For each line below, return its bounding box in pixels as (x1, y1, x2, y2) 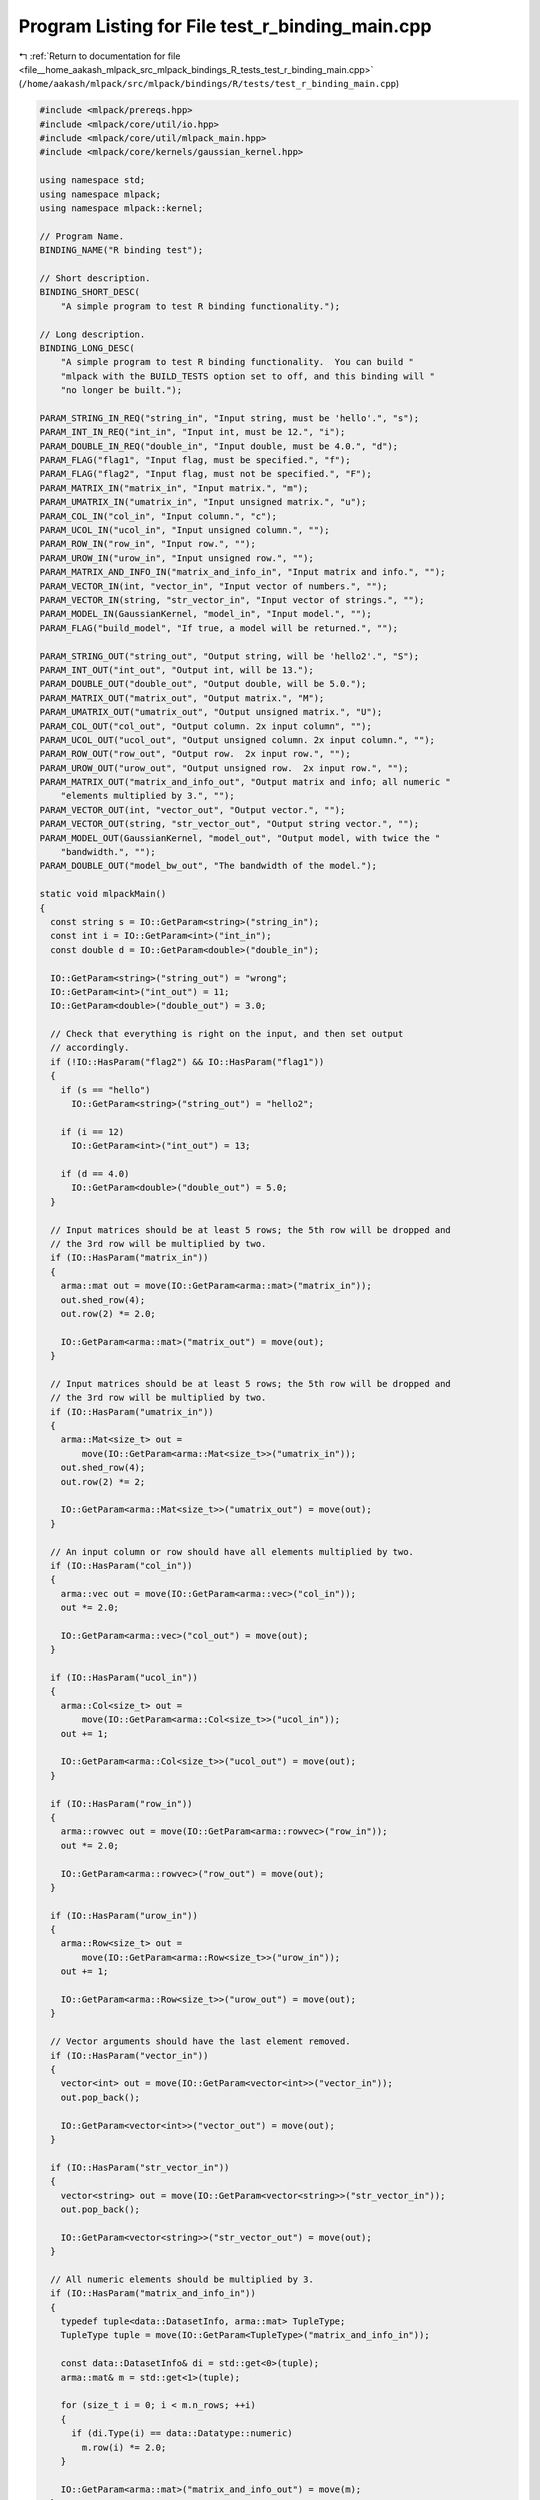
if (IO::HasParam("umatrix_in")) (50, 1406, 214, 1417)
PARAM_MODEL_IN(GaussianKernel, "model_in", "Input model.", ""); (39, 608, 372, 620)
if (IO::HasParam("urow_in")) (50, 1910, 199, 1921)
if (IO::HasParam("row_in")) (50, 1798, 194, 1809)
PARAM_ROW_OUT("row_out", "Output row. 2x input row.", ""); (39, 748, 351, 760)
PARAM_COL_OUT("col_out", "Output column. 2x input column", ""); (39, 720, 372, 732)
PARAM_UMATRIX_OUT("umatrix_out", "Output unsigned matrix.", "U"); (39, 706, 383, 718)
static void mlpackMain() (39, 888, 167, 900)
